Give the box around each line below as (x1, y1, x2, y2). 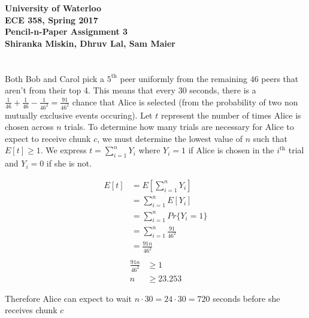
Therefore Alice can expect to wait (5, 292, 132, 304)
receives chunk (5, 304, 57, 316)
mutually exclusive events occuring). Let (5, 108, 153, 121)
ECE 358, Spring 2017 (5, 13, 98, 26)
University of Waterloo (5, 2, 102, 14)
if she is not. (46, 157, 92, 169)
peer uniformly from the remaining (120, 72, 247, 84)
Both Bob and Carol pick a (5, 72, 105, 84)
